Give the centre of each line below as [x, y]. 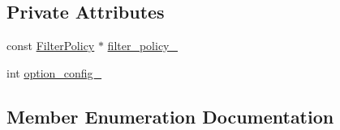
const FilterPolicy [51, 46]
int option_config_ [54, 72]
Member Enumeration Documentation [170, 116]
